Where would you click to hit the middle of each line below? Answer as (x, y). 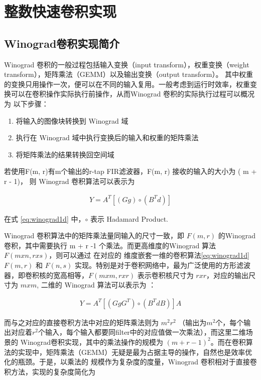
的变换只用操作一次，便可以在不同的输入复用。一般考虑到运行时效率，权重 (127, 84)
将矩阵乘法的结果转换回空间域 (65, 154)
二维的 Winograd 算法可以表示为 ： (98, 285)
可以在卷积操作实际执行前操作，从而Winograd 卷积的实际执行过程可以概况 (133, 94)
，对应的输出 (227, 275)
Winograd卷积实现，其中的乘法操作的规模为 (92, 342)
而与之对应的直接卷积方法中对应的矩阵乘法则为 (81, 322)
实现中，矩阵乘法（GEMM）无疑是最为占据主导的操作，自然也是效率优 (135, 352)
